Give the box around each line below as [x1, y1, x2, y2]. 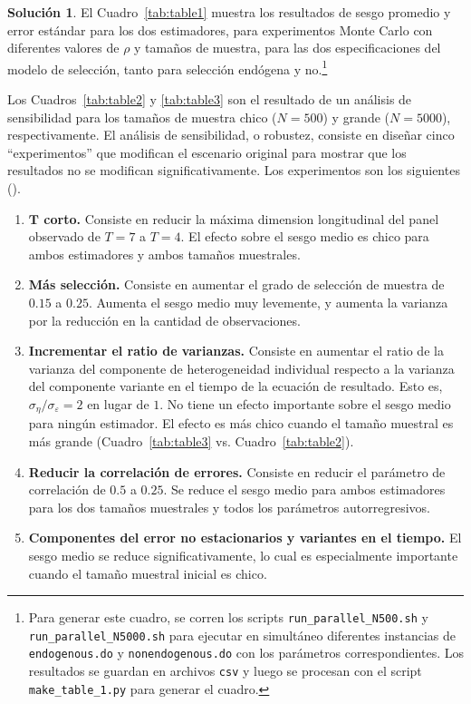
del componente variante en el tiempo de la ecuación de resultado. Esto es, [28, 376, 443, 396]
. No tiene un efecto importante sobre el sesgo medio [159, 394, 451, 413]
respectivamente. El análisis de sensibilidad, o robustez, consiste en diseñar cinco [7, 125, 455, 144]
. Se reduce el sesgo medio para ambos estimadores [163, 480, 446, 499]
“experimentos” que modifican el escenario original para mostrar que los [7, 142, 407, 161]
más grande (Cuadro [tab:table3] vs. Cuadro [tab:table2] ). [28, 431, 354, 450]
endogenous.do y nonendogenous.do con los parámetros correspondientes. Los [28, 643, 464, 662]
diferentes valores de [7, 38, 120, 57]
